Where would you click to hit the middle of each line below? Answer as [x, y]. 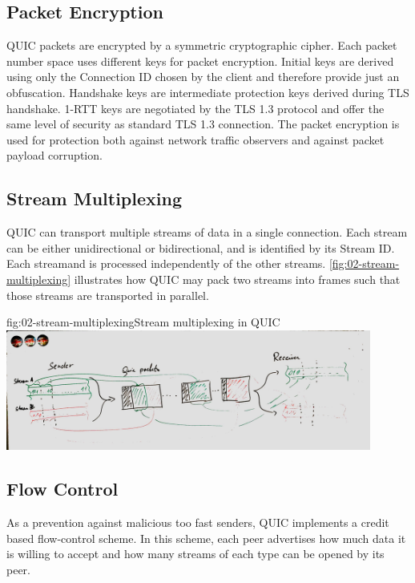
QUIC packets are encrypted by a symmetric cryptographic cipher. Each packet [202, 45]
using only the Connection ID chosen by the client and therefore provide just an [203, 77]
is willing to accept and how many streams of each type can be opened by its [195, 554]
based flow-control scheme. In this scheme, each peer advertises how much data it [206, 538]
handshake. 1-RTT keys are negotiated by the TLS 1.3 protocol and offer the [195, 108]
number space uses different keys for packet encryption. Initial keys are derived [200, 61]
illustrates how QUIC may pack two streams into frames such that [237, 279]
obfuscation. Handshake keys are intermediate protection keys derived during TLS [208, 92]
